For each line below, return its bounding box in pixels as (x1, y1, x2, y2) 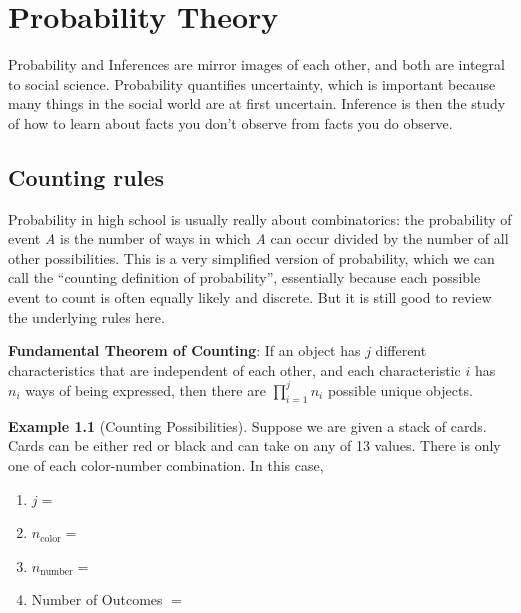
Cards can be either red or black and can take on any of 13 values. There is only (8, 435, 501, 456)
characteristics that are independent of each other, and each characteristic (8, 359, 461, 380)
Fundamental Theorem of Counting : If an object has (8, 340, 361, 361)
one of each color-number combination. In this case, (8, 454, 324, 475)
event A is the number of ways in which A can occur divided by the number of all (8, 228, 509, 249)
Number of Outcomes (31, 589, 163, 610)
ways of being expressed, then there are (25, 379, 266, 400)
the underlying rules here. (8, 306, 165, 327)
